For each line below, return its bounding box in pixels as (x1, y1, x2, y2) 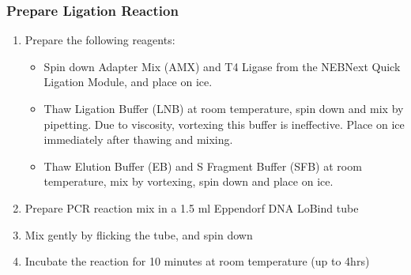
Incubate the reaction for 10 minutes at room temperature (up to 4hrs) (25, 253, 370, 269)
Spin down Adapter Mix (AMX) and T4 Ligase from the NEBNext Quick (43, 58, 401, 74)
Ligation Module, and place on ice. (43, 73, 213, 90)
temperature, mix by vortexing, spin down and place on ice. (43, 173, 334, 190)
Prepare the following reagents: (25, 32, 175, 48)
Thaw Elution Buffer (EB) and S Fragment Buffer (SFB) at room (43, 157, 362, 174)
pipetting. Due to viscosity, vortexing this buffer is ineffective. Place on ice (43, 115, 405, 132)
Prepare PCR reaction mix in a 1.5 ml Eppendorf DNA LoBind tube (25, 199, 359, 216)
